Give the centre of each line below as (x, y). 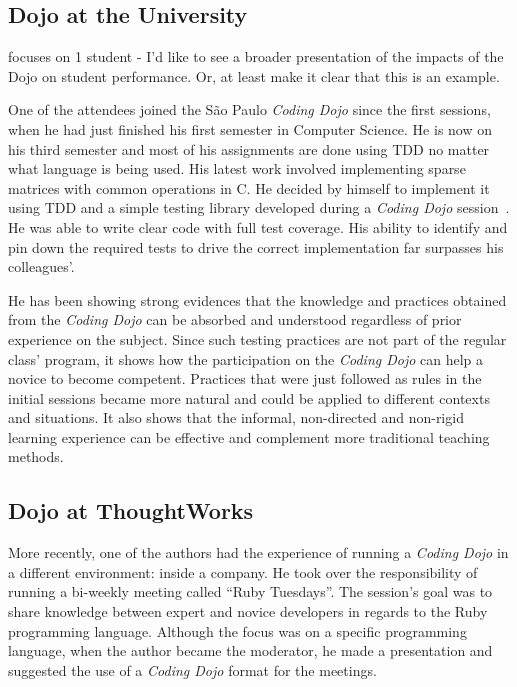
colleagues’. (41, 266)
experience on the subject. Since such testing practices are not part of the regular (257, 338)
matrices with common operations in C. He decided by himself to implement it (249, 187)
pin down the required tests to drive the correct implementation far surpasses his (256, 246)
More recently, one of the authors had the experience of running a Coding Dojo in (258, 552)
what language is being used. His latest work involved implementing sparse (237, 168)
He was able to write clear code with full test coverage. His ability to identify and (258, 226)
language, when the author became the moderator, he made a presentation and (250, 650)
